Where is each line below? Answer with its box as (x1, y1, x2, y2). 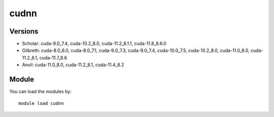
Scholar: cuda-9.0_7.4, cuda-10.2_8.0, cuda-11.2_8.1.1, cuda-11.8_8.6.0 (22, 41, 167, 47)
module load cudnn (18, 100, 64, 106)
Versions (9, 27, 39, 36)
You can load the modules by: (9, 89, 72, 95)
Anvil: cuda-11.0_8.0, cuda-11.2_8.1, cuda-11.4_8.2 (22, 62, 124, 68)
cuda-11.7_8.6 (39, 54, 67, 61)
